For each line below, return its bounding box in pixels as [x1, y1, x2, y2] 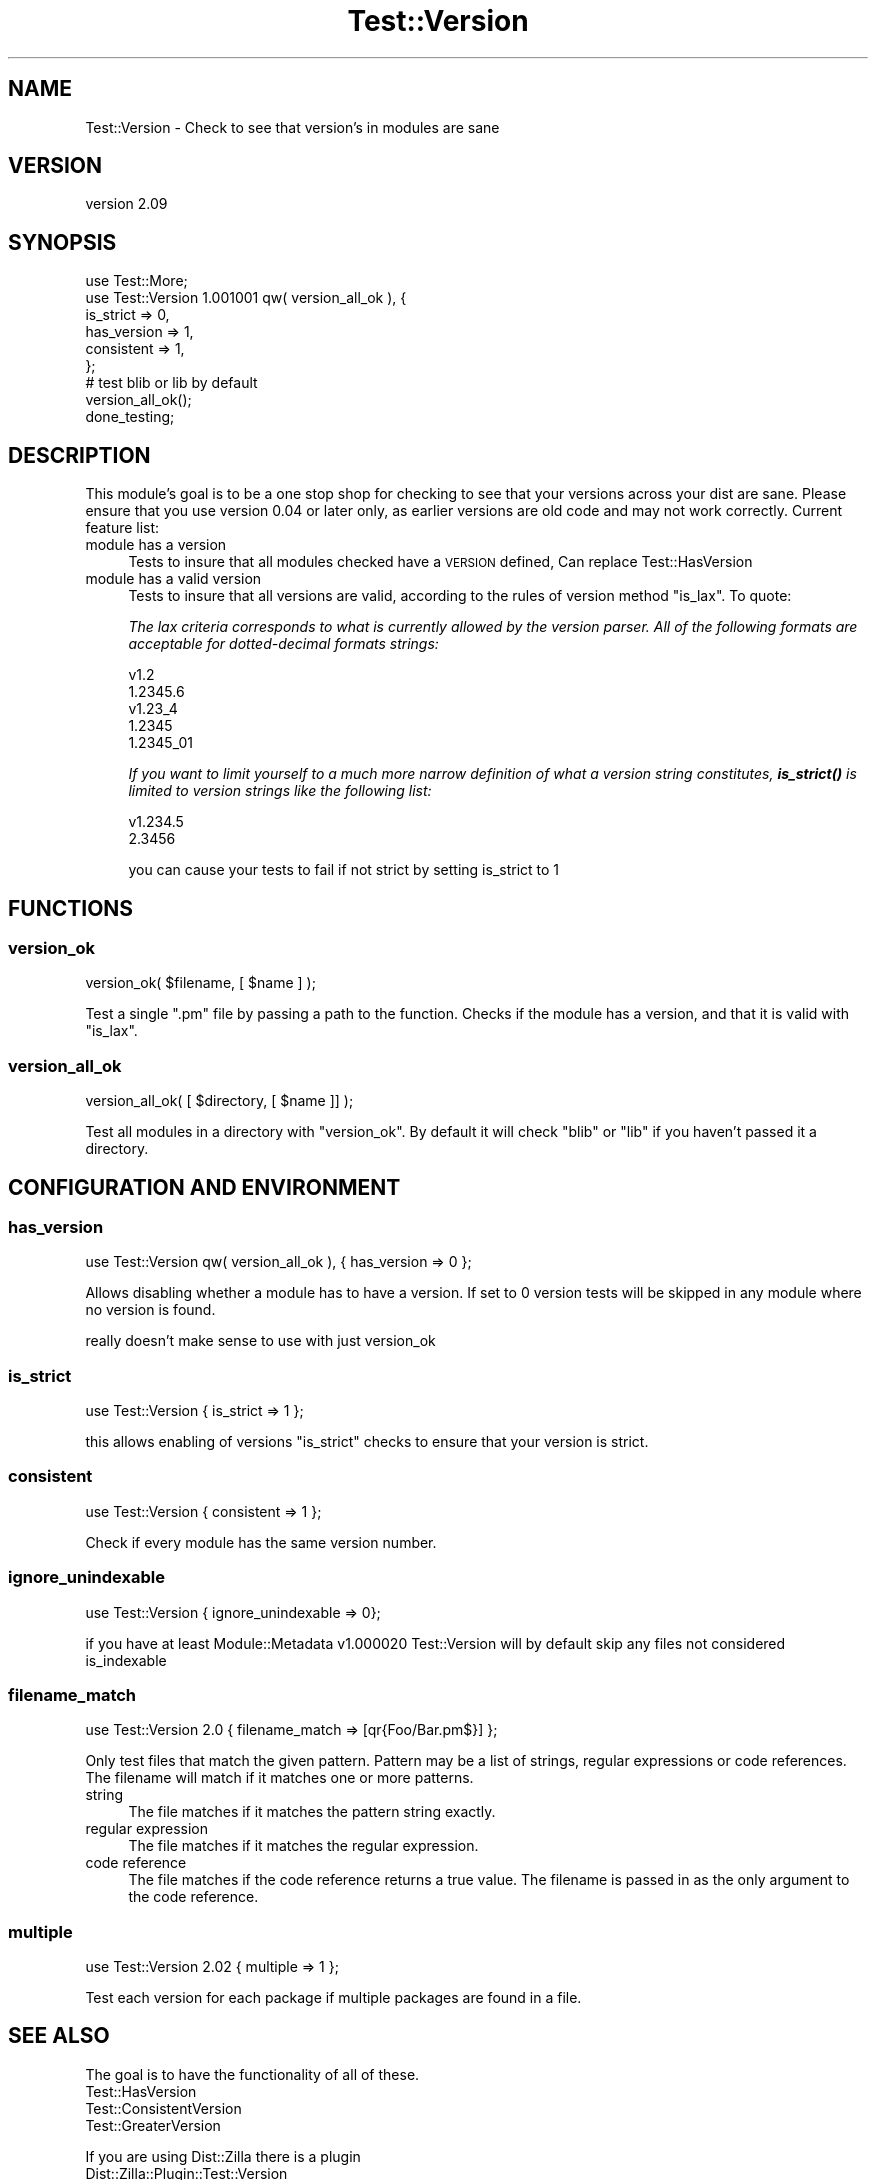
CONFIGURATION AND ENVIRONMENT [8, 1174, 401, 1200]
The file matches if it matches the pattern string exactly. [128, 1803, 496, 1821]
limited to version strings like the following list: [128, 782, 432, 800]
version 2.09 [85, 195, 168, 213]
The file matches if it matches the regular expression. [128, 1837, 479, 1855]
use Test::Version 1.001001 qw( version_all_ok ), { [85, 289, 407, 307]
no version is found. [85, 1301, 216, 1319]
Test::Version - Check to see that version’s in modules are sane [85, 118, 500, 136]
